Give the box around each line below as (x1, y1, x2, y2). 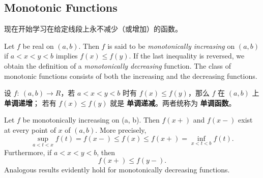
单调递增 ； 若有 (4, 97, 56, 108)
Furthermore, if (4, 146, 52, 157)
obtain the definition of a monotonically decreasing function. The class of (4, 60, 231, 71)
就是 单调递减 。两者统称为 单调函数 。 (110, 97, 236, 108)
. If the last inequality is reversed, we (129, 50, 245, 61)
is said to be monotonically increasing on (107, 40, 235, 51)
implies (55, 50, 78, 61)
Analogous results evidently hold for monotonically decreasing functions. (4, 164, 230, 175)
